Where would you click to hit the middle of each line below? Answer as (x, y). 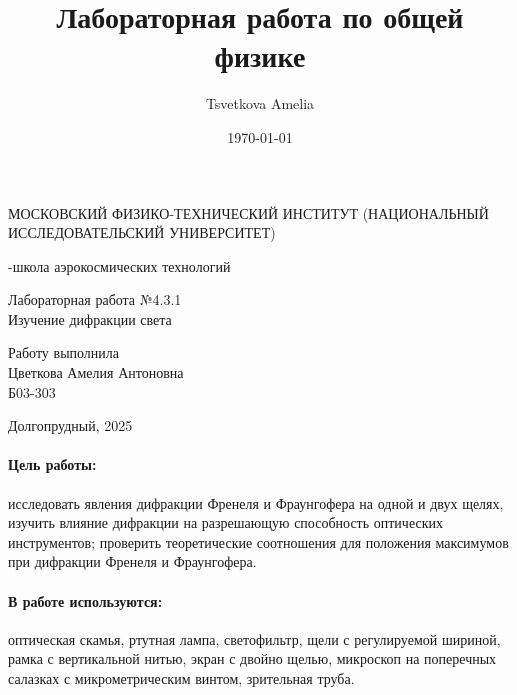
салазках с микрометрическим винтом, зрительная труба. (181, 678)
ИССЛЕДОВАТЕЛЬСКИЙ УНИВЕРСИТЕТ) (142, 232)
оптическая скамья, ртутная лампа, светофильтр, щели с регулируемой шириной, (254, 638)
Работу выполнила (64, 352)
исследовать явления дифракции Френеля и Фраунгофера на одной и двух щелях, (256, 502)
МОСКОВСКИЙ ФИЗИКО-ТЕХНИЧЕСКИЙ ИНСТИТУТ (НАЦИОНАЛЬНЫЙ (248, 212)
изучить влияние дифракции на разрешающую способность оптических (225, 522)
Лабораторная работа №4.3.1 (95, 299)
